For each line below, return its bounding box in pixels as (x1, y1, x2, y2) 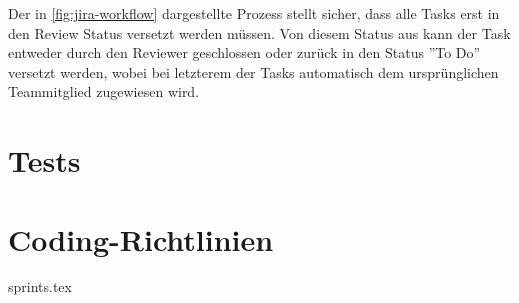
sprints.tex (8, 276, 72, 297)
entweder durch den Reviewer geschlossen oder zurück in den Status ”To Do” (8, 42, 481, 63)
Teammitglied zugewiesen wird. (8, 81, 200, 102)
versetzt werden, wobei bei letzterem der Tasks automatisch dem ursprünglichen (8, 61, 499, 82)
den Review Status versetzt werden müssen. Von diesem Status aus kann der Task (8, 22, 511, 43)
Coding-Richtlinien (8, 218, 274, 259)
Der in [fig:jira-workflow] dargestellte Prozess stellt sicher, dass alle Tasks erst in (8, 3, 500, 23)
